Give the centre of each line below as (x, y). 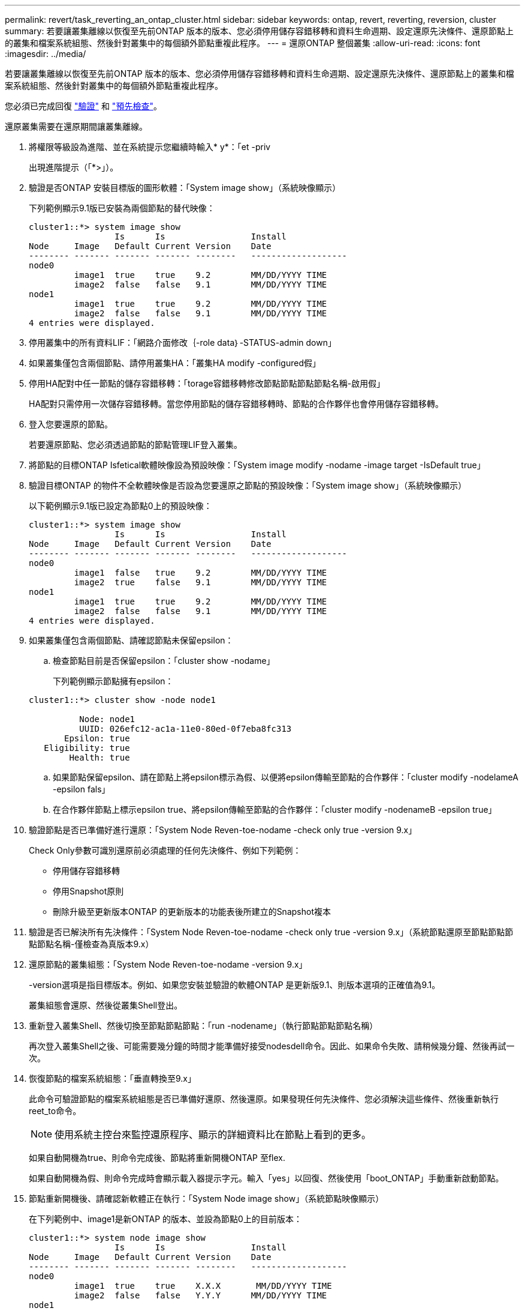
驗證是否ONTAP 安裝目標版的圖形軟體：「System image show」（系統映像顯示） (185, 188)
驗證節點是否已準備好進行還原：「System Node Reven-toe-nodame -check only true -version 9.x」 (223, 830)
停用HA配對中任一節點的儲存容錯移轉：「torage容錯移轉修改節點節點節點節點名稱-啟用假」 (207, 383)
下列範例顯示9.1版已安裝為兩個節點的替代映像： (122, 208)
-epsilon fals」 (82, 789)
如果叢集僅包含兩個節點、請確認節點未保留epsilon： (131, 640)
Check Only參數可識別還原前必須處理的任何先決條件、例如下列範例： (165, 850)
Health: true (99, 758)
